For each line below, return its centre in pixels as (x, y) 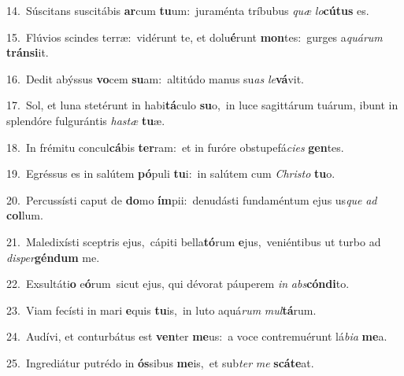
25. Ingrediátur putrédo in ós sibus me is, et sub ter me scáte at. (160, 362)
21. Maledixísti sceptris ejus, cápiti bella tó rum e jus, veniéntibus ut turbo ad (194, 241)
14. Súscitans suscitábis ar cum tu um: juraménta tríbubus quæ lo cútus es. (188, 10)
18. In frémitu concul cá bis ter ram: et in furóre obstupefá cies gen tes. (175, 147)
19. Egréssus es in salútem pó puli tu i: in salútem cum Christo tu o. (171, 173)
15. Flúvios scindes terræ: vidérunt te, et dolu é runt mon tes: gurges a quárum (195, 37)
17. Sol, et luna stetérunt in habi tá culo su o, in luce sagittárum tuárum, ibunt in (202, 105)
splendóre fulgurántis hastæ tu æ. (86, 120)
